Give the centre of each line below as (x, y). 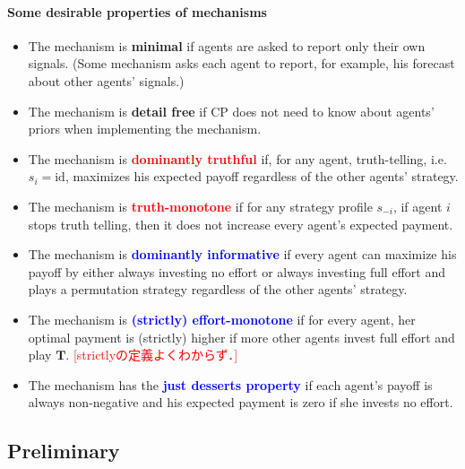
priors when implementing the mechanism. (145, 129)
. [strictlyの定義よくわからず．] (152, 355)
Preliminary (64, 451)
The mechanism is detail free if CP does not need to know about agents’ (231, 111)
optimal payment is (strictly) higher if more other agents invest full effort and (241, 337)
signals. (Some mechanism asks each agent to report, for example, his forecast (241, 63)
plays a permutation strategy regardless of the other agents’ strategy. (218, 289)
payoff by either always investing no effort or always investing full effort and (237, 271)
